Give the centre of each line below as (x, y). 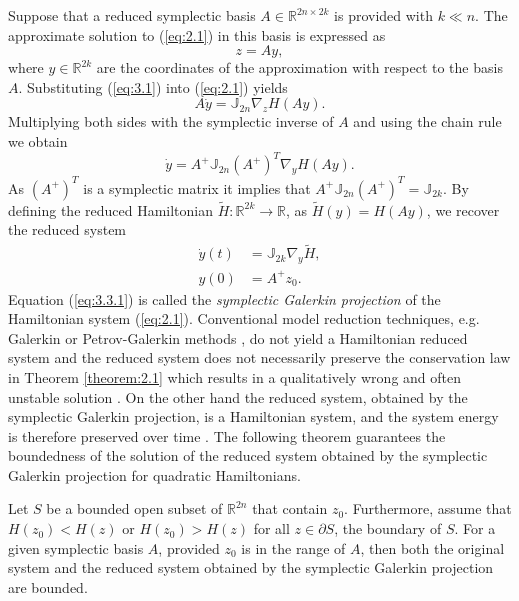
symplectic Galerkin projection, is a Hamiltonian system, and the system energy (253, 416)
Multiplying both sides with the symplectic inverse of (171, 121)
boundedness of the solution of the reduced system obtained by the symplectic (248, 455)
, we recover (463, 209)
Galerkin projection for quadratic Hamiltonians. (154, 474)
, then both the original (432, 547)
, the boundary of (388, 528)
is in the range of (293, 547)
